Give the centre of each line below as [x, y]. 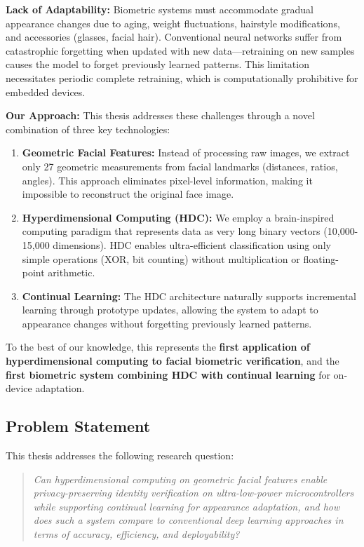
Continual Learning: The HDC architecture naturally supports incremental [189, 296]
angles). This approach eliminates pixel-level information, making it [167, 180]
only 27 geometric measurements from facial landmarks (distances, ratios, [180, 166]
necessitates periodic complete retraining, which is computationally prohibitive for [182, 77]
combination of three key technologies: [88, 129]
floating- [321, 258]
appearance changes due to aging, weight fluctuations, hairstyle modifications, [173, 23]
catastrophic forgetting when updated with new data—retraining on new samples [180, 50]
